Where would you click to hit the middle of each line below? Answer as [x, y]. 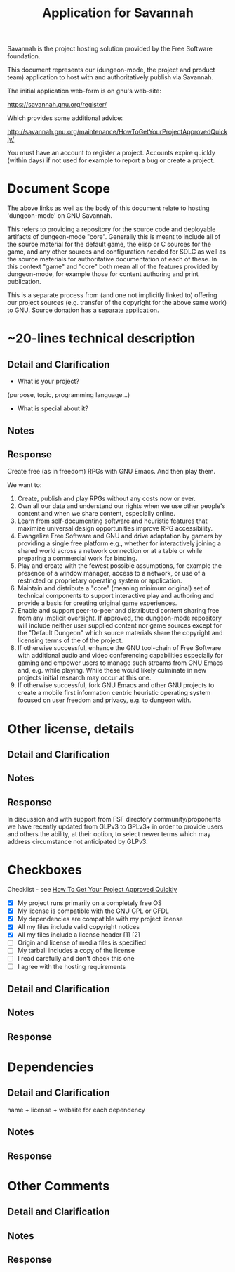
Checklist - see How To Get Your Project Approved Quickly [92, 890]
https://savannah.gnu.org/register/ [57, 105]
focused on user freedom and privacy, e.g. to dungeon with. [104, 700]
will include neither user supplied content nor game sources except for [120, 625]
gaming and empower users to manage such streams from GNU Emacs [120, 663]
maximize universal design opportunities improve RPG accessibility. [115, 528]
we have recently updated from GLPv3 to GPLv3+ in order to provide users [115, 826]
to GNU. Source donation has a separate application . [83, 310]
